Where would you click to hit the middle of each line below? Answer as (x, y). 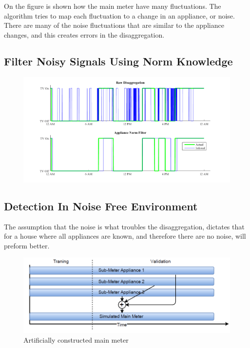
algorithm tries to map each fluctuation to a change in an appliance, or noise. (119, 15)
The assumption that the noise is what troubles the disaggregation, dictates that (124, 226)
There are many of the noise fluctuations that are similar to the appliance (114, 25)
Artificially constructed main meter (76, 339)
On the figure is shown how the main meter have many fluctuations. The (113, 6)
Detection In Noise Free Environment (101, 206)
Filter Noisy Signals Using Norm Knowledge (118, 61)
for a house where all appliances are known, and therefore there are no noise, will (125, 236)
